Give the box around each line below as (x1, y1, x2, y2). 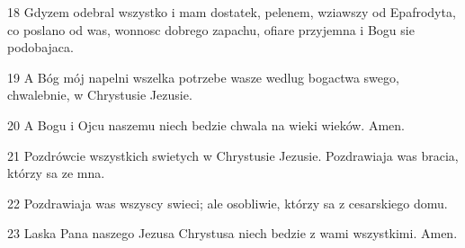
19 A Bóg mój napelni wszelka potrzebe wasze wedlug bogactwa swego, (7, 67, 399, 86)
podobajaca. (7, 38, 74, 57)
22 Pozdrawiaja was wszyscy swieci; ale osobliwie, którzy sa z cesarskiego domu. (7, 193, 448, 212)
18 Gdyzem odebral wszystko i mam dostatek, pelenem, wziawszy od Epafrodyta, (7, 3, 456, 21)
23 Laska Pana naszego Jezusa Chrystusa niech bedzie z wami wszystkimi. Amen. (7, 224, 458, 243)
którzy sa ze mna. (7, 164, 105, 182)
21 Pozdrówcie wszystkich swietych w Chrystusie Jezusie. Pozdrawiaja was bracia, (7, 146, 459, 164)
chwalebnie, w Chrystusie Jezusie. (7, 85, 192, 104)
